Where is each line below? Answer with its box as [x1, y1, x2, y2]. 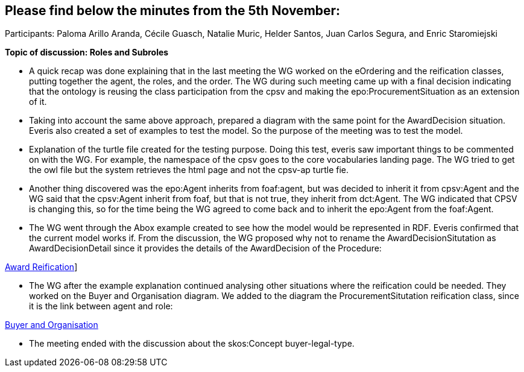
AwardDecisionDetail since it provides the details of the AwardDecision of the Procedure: [29, 243, 382, 254]
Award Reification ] [5, 262, 78, 273]
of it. [29, 96, 47, 107]
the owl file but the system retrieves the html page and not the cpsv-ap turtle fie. [29, 165, 349, 175]
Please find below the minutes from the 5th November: [5, 3, 341, 18]
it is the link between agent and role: [29, 301, 173, 312]
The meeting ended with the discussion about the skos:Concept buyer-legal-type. [29, 338, 355, 349]
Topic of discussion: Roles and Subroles [5, 47, 169, 58]
